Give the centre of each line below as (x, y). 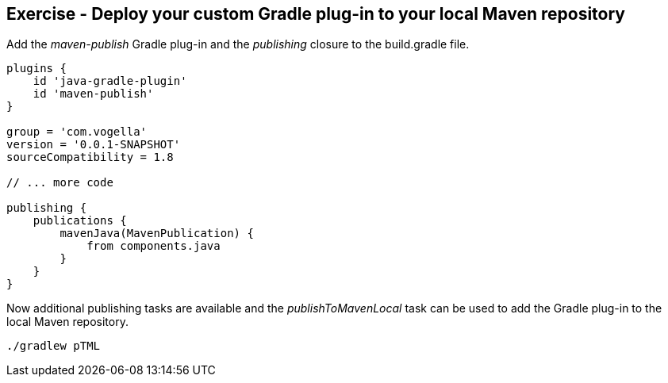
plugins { (36, 69)
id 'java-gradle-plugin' (110, 81)
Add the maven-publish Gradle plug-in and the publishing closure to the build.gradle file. (238, 44)
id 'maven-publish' (93, 94)
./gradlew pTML (54, 346)
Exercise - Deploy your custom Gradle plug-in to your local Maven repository (316, 14)
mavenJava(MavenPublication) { (157, 234)
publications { (80, 221)
